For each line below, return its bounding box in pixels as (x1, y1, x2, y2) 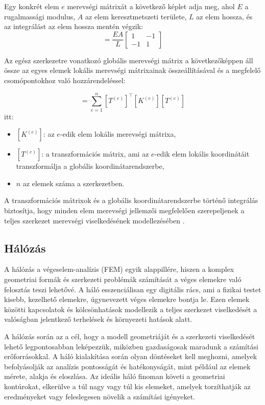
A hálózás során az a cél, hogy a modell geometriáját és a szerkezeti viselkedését (4, 331, 255, 342)
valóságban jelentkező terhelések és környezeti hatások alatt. (4, 314, 192, 324)
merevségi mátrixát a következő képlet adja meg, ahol (67, 1, 235, 11)
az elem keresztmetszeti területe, (85, 11, 187, 21)
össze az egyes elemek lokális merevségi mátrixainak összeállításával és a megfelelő (4, 65, 261, 75)
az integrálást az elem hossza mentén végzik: (4, 21, 143, 32)
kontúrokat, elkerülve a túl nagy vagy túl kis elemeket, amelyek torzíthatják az (4, 381, 251, 391)
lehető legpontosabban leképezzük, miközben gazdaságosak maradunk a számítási (4, 341, 258, 351)
